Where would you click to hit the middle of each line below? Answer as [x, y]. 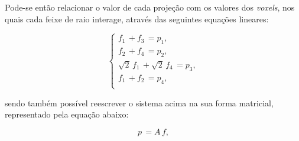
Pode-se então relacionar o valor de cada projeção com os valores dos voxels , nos [150, 7]
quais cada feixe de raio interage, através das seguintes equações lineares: [137, 19]
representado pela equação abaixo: [67, 114]
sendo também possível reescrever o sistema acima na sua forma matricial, [139, 103]
